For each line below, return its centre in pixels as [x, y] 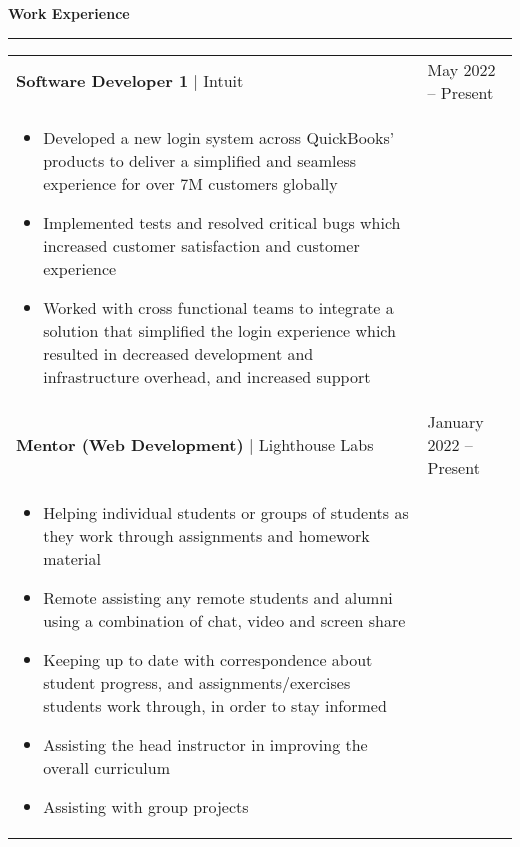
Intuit [223, 81]
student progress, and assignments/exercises [197, 682]
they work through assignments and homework [206, 535]
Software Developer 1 [102, 81]
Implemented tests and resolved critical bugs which [222, 222]
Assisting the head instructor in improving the [205, 744]
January [455, 421]
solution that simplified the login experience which [219, 330]
